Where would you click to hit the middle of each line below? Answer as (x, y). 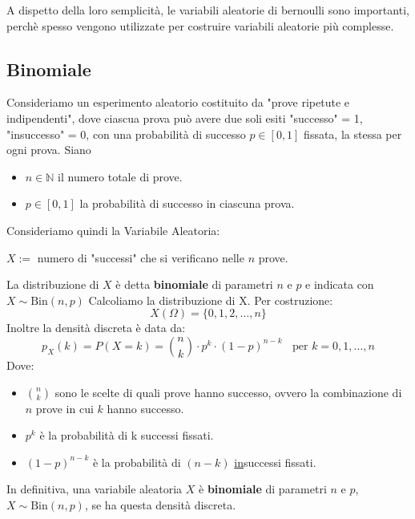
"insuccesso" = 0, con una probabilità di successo (126, 134)
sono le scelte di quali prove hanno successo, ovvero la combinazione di (228, 392)
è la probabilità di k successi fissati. (127, 435)
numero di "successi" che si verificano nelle (141, 257)
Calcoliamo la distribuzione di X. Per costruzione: (211, 300)
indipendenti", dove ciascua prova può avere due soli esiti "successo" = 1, (185, 118)
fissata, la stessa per (353, 134)
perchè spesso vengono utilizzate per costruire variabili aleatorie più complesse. (200, 25)
